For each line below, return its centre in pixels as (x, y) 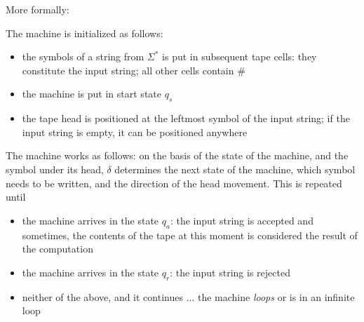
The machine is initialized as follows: (85, 33)
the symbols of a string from (83, 56)
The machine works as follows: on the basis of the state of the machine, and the (177, 155)
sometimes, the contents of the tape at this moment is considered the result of (190, 235)
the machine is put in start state (92, 94)
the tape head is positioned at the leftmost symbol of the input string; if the (186, 118)
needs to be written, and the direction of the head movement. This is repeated (174, 183)
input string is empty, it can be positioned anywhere (135, 132)
